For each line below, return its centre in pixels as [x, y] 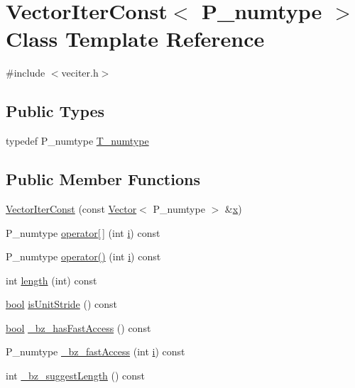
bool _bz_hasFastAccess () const [78, 327]
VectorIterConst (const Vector [71, 208]
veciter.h [80, 73]
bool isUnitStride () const [61, 304]
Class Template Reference [135, 39]
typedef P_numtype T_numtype [77, 141]
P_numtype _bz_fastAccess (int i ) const [95, 351]
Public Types [55, 111]
